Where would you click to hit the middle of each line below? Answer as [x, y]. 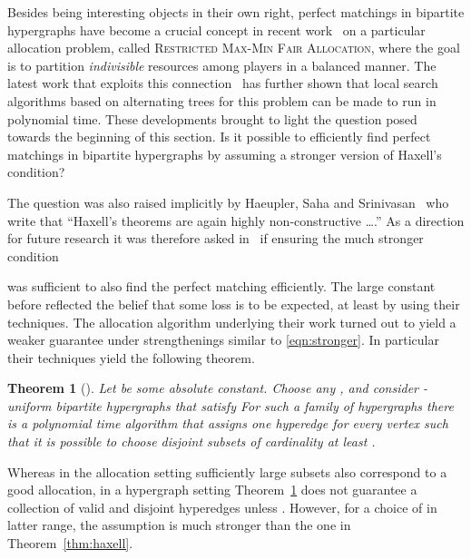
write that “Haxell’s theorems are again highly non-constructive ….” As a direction [236, 220]
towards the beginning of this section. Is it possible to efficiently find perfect [219, 137]
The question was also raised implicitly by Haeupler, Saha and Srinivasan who [228, 202]
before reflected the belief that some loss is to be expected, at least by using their [234, 304]
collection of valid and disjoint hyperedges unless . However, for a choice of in [222, 507]
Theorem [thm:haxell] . [70, 543]
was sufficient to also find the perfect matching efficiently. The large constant [221, 286]
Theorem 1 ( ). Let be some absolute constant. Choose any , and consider [213, 388]
